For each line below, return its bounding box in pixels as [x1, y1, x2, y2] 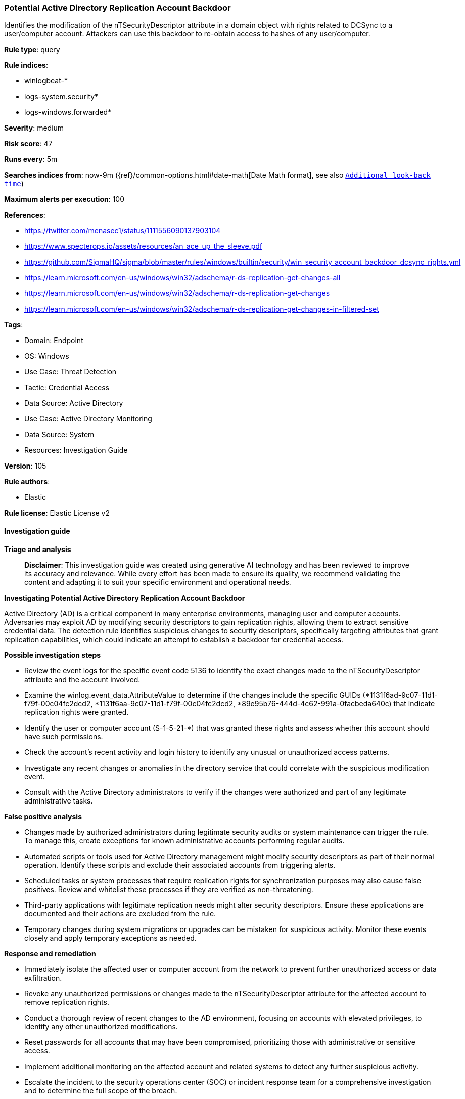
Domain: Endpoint [24, 336, 83, 345]
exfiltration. [24, 973, 62, 982]
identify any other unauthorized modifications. [24, 1022, 178, 1031]
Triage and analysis [4, 544, 71, 554]
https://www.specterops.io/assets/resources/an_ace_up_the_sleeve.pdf [24, 242, 262, 251]
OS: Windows [24, 352, 69, 361]
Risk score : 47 [4, 139, 53, 148]
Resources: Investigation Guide [24, 446, 128, 455]
